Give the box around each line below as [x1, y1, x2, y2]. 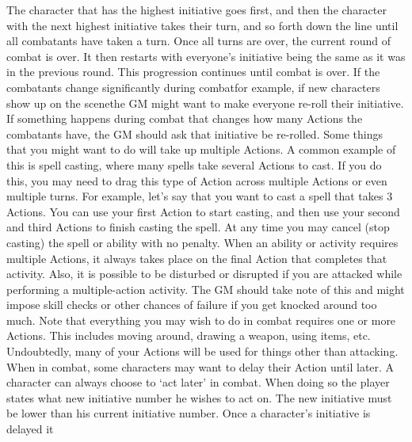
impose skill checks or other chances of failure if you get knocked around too [6, 296, 377, 313]
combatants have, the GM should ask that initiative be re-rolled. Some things [6, 125, 383, 142]
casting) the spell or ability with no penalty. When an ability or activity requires [6, 234, 399, 250]
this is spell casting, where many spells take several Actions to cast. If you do [6, 156, 382, 173]
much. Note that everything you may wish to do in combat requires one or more [6, 311, 396, 328]
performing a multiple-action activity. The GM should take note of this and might [6, 280, 405, 297]
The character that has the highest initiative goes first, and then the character [6, 2, 387, 17]
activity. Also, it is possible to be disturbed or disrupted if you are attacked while [6, 265, 402, 282]
